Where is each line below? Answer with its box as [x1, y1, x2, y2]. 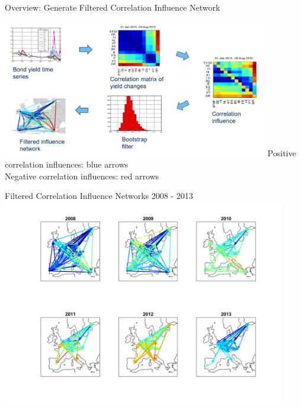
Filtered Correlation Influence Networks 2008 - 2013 [5, 189, 193, 202]
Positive [267, 146, 296, 159]
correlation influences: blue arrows [5, 158, 129, 170]
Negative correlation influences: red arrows [5, 169, 159, 182]
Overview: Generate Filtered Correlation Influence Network [5, 1, 220, 13]
